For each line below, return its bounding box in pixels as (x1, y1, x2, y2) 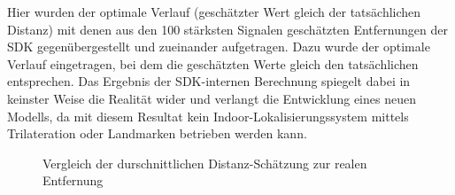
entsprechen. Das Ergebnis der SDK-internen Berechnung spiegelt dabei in (7, 72, 411, 90)
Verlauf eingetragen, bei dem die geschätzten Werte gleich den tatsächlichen (7, 54, 419, 73)
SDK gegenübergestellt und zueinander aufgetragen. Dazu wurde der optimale (7, 37, 430, 56)
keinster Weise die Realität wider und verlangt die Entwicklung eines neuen (7, 89, 416, 107)
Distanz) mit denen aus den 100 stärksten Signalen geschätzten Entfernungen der (7, 19, 448, 38)
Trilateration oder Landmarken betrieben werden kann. (7, 124, 307, 143)
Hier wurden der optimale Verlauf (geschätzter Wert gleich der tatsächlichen (7, 3, 421, 20)
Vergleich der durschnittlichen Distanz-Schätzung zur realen (42, 153, 367, 172)
